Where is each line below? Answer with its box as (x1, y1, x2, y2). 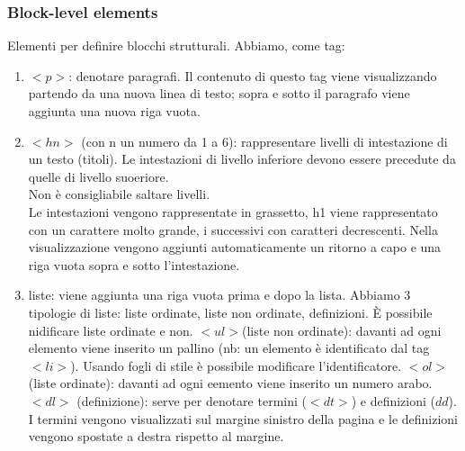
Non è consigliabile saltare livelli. (28, 185, 210, 203)
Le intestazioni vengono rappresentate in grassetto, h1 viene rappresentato (28, 202, 438, 221)
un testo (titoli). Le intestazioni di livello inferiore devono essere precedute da (28, 149, 456, 168)
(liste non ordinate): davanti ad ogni (241, 320, 442, 339)
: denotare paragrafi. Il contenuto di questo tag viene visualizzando (68, 66, 437, 85)
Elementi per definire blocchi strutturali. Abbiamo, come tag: (7, 36, 345, 55)
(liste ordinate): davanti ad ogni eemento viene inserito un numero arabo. (28, 374, 433, 392)
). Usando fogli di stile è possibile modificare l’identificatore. (70, 356, 402, 374)
